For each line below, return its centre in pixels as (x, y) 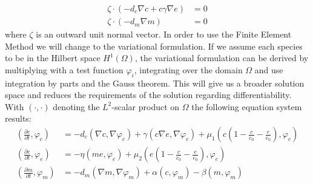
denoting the (76, 106)
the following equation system (247, 106)
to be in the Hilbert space (53, 58)
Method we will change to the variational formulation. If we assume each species (154, 46)
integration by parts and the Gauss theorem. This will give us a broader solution (155, 83)
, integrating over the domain (188, 69)
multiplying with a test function (64, 69)
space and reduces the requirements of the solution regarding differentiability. (148, 95)
